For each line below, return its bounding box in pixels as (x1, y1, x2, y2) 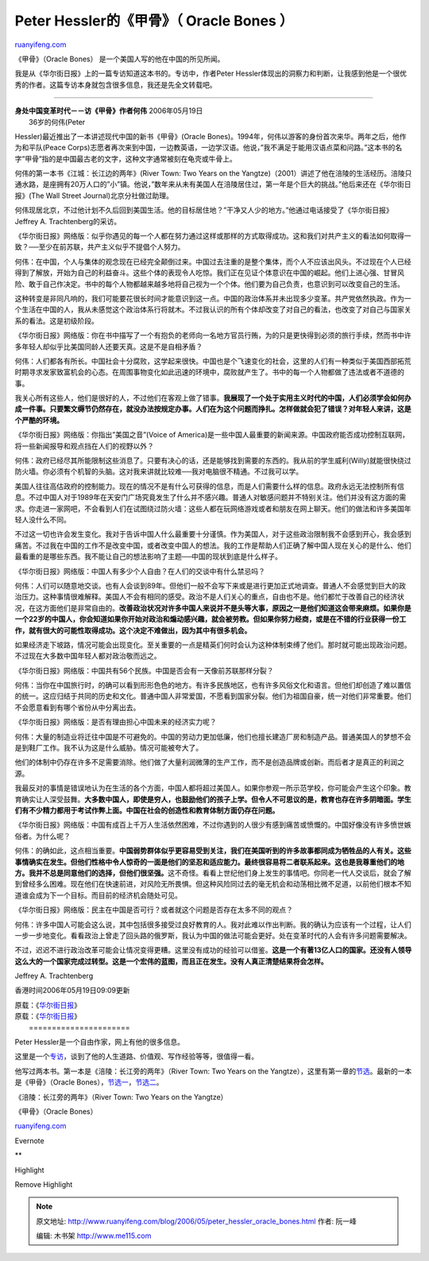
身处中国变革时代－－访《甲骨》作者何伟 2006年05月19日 (14, 106, 203, 115)
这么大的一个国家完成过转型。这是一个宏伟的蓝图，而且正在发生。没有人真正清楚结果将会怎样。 (14, 956, 328, 966)
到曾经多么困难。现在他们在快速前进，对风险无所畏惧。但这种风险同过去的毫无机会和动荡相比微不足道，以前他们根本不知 (14, 879, 412, 889)
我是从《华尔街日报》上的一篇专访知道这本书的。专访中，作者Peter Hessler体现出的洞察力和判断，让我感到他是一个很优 (14, 68, 408, 79)
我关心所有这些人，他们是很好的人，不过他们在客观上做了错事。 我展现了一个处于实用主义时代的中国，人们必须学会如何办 (14, 394, 412, 403)
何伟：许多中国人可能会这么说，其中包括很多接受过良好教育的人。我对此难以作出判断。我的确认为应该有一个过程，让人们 (14, 919, 412, 929)
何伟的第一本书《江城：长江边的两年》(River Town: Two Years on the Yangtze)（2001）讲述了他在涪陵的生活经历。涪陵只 (14, 169, 412, 178)
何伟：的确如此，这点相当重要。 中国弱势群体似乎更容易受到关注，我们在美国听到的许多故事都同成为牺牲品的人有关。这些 (14, 846, 412, 856)
